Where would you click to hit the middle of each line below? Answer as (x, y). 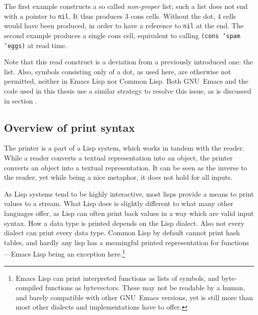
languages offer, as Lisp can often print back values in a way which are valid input (129, 213)
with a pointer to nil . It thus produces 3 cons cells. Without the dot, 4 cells (120, 16)
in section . (21, 100)
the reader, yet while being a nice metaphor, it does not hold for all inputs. (118, 177)
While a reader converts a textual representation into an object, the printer (118, 157)
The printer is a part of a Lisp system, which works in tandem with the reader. (124, 148)
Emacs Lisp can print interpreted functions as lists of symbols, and (117, 278)
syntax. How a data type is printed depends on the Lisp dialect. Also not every (124, 223)
